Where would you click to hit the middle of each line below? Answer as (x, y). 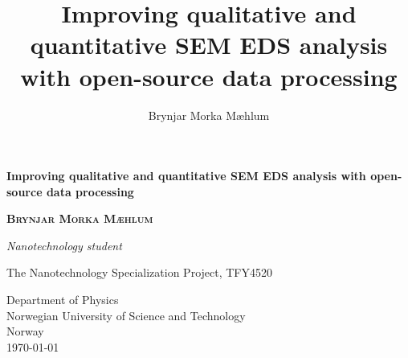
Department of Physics (63, 300)
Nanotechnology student (64, 245)
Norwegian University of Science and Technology (126, 315)
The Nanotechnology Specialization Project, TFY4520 (140, 272)
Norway (25, 331)
